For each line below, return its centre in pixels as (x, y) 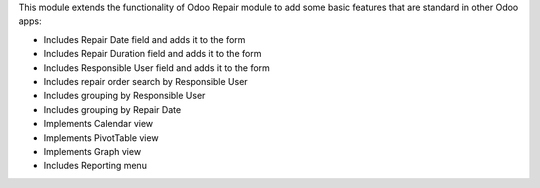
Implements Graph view (92, 151)
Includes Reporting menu (95, 166)
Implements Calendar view (98, 124)
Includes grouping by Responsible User (124, 96)
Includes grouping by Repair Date (112, 109)
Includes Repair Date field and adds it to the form (144, 39)
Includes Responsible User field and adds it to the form (156, 67)
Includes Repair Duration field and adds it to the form (152, 54)
